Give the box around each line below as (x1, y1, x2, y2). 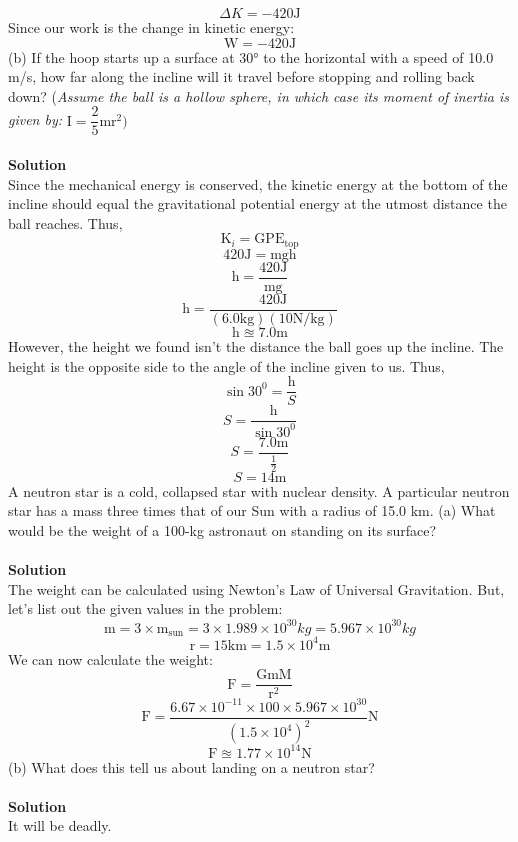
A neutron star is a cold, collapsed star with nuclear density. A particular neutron (8, 480, 510, 501)
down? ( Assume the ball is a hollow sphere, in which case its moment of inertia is (8, 85, 510, 106)
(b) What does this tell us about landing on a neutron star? (8, 756, 375, 777)
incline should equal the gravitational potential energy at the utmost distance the (8, 193, 507, 214)
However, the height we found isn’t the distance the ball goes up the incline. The (8, 335, 504, 356)
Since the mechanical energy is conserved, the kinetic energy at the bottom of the (8, 173, 508, 194)
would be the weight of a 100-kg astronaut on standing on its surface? (8, 520, 437, 541)
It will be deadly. (8, 815, 112, 836)
